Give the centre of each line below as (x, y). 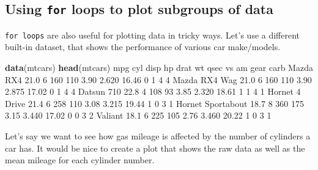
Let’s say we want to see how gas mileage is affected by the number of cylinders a (158, 136)
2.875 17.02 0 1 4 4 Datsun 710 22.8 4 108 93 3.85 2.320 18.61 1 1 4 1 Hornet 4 (153, 91)
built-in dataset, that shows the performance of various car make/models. (143, 47)
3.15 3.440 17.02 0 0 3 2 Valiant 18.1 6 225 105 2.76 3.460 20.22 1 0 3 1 (138, 115)
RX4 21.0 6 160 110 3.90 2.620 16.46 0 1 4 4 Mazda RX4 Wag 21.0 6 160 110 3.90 (158, 79)
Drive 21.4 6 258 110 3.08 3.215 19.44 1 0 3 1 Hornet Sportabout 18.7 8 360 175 (154, 103)
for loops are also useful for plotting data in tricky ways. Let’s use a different (153, 35)
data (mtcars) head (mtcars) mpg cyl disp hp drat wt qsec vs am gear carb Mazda (159, 68)
